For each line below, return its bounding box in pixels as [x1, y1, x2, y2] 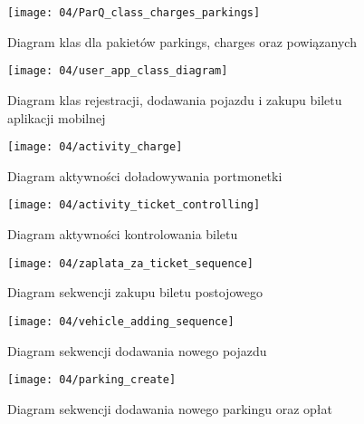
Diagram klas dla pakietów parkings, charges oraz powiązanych [7, 32, 357, 51]
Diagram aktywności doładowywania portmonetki [7, 166, 283, 185]
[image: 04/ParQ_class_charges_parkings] [7, 6, 261, 19]
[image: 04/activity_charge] [7, 140, 183, 154]
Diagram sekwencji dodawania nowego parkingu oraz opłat [7, 399, 332, 418]
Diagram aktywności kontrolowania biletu [7, 225, 238, 243]
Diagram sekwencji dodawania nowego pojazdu [7, 341, 267, 360]
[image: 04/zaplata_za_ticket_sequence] [7, 256, 254, 270]
